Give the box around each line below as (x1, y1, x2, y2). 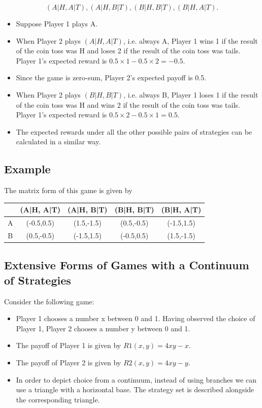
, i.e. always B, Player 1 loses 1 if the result (123, 89, 258, 100)
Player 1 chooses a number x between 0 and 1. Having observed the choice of (16, 313, 255, 324)
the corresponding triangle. (16, 394, 100, 404)
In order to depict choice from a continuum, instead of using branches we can (16, 374, 257, 385)
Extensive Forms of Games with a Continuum (4, 257, 249, 273)
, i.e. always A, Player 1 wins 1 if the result (123, 35, 258, 46)
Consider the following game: (4, 296, 94, 306)
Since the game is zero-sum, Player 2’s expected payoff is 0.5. (16, 72, 207, 83)
